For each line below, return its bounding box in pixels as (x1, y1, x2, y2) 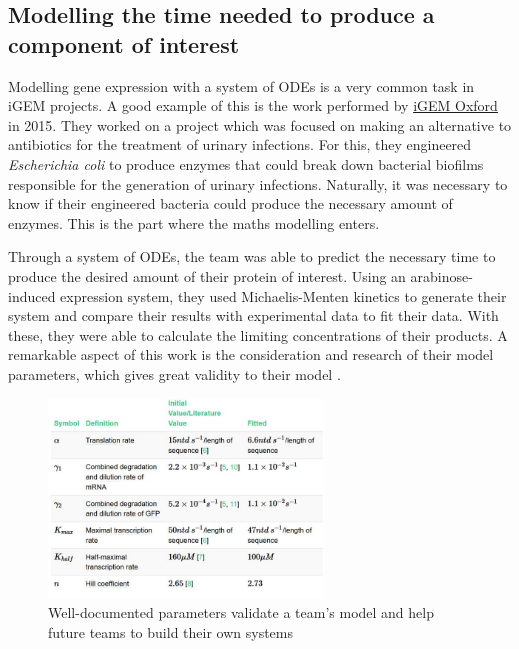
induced (8, 285, 56, 306)
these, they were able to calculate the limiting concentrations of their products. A (8, 324, 508, 345)
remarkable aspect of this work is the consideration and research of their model (8, 344, 494, 365)
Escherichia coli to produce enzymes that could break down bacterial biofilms (8, 153, 484, 174)
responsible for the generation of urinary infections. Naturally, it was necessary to (8, 173, 508, 194)
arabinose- (410, 265, 473, 286)
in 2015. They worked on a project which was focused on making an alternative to (8, 114, 512, 135)
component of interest (8, 28, 240, 59)
